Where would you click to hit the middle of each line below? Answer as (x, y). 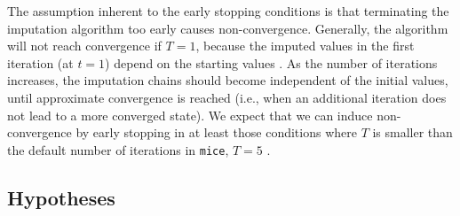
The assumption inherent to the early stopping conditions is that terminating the (228, 11)
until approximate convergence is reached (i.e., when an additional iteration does (227, 97)
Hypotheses (61, 197)
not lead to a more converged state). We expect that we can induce (190, 115)
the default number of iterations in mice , (118, 149)
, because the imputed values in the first (305, 46)
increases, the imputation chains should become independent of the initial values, (228, 80)
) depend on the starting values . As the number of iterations (271, 62)
